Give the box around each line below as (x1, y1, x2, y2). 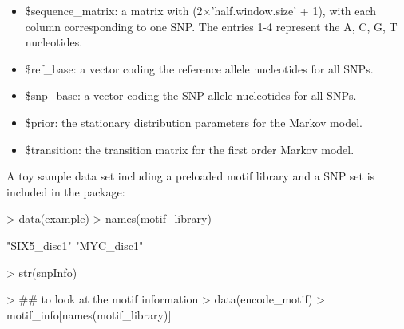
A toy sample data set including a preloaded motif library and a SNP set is (6, 168, 375, 184)
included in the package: (6, 183, 125, 200)
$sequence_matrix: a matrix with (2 (25, 2, 203, 18)
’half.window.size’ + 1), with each (211, 2, 377, 18)
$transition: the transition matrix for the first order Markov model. (25, 141, 354, 157)
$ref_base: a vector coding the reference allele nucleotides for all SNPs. (25, 60, 374, 77)
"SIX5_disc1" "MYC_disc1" (6, 236, 144, 253)
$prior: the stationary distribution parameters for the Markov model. (25, 113, 362, 130)
